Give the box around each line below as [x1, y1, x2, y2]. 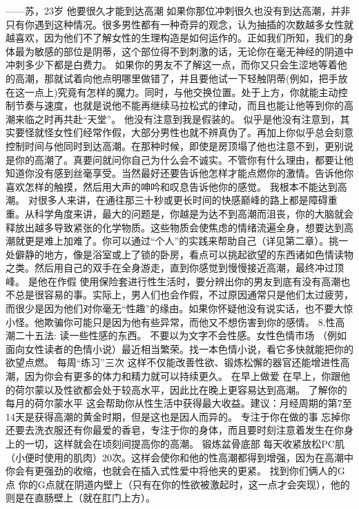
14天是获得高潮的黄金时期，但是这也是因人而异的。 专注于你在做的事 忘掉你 [6, 409, 351, 423]
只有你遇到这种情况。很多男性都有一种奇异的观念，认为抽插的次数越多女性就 [6, 17, 353, 31]
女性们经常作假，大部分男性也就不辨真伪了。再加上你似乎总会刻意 [53, 125, 353, 140]
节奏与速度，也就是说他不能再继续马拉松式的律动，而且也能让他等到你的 [14, 98, 344, 113]
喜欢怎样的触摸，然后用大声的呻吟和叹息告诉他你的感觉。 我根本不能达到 [6, 179, 338, 193]
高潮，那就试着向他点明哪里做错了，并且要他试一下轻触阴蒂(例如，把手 [14, 70, 338, 85]
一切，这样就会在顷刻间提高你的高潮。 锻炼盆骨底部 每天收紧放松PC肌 [24, 436, 345, 450]
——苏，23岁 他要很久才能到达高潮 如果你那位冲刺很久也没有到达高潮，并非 [6, 3, 351, 17]
